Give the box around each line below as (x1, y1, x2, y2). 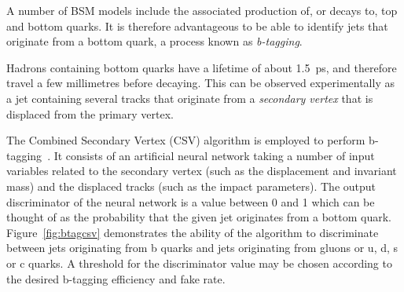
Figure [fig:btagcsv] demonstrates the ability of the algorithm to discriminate (6, 224, 379, 240)
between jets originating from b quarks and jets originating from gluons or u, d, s (6, 239, 398, 256)
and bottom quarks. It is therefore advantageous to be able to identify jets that (6, 17, 388, 34)
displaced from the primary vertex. (6, 105, 174, 122)
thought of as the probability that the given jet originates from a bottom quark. (6, 209, 391, 225)
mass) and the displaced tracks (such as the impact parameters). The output (6, 177, 376, 194)
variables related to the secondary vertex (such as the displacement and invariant (6, 162, 397, 179)
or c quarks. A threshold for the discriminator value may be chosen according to (6, 254, 392, 271)
